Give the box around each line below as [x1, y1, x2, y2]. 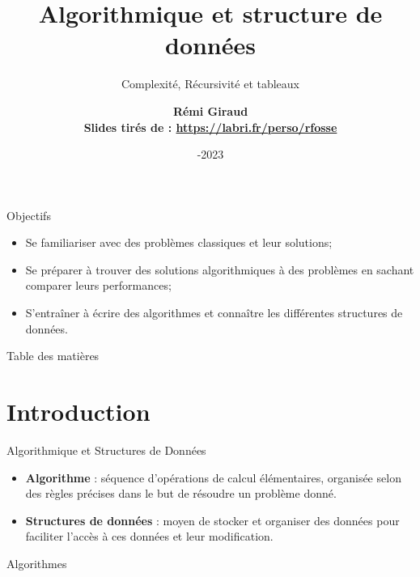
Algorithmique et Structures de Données [6, 441, 206, 458]
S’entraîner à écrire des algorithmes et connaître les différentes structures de [25, 304, 403, 321]
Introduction [6, 395, 151, 428]
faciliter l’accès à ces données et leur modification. [25, 528, 274, 545]
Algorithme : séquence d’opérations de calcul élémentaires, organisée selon [25, 469, 401, 486]
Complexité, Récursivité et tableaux [121, 75, 300, 92]
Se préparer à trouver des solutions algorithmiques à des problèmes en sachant [25, 261, 414, 278]
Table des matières [6, 347, 100, 364]
